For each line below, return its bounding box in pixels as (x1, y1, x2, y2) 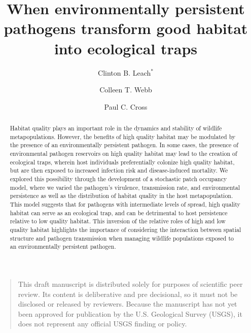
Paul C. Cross (104, 101, 148, 112)
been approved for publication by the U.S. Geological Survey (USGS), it (18, 308, 242, 319)
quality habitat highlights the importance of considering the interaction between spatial (10, 225, 241, 234)
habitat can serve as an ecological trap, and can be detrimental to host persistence (10, 208, 228, 217)
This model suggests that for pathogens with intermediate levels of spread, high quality (10, 199, 240, 208)
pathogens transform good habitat (4, 18, 248, 39)
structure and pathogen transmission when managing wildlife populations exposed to (10, 234, 234, 242)
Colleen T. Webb (99, 84, 152, 95)
